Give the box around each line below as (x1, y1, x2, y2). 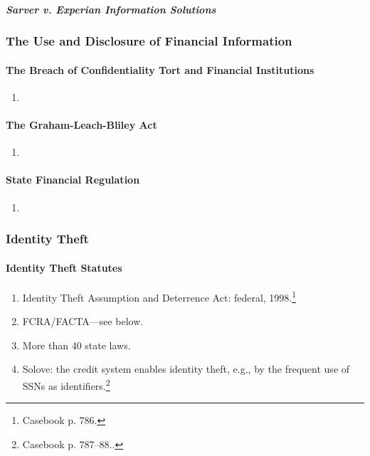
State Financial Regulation (6, 172, 140, 187)
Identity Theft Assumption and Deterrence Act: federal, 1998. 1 (22, 287, 297, 304)
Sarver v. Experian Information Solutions (6, 1, 216, 16)
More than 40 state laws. (22, 337, 131, 352)
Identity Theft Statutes (6, 260, 122, 275)
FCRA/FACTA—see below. (22, 314, 144, 329)
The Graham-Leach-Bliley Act (6, 117, 157, 132)
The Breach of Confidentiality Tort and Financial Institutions (6, 62, 314, 77)
